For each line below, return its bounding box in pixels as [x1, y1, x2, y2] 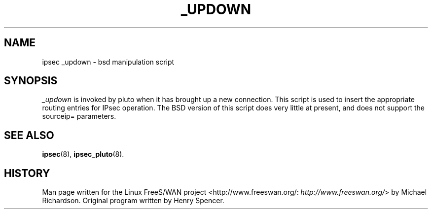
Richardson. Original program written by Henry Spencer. [42, 196, 224, 205]
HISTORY [4, 167, 50, 179]
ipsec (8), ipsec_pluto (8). [42, 150, 124, 159]
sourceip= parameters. [42, 112, 116, 121]
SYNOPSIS [4, 74, 58, 87]
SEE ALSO [4, 129, 54, 142]
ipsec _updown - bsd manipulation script [42, 57, 175, 66]
